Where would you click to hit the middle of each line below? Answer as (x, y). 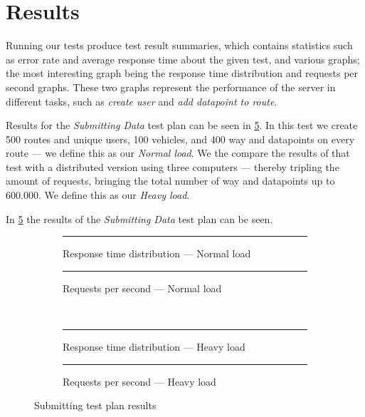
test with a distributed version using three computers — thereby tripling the (173, 166)
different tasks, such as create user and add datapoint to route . (142, 101)
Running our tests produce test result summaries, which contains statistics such (179, 45)
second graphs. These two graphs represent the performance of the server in (171, 87)
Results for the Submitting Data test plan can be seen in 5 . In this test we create (182, 125)
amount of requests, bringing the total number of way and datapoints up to (170, 181)
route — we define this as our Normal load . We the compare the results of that (178, 153)
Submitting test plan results (95, 405)
